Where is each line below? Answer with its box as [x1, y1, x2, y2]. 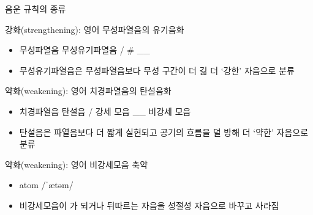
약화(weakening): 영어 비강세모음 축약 [5, 158, 148, 170]
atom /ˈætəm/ [19, 178, 74, 191]
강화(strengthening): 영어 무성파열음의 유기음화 [5, 23, 184, 35]
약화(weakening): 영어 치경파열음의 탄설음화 [5, 84, 172, 97]
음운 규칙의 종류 [5, 2, 66, 15]
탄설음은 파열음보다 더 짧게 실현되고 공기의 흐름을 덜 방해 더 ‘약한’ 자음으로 [19, 125, 309, 138]
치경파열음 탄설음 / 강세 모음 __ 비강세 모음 [19, 104, 191, 117]
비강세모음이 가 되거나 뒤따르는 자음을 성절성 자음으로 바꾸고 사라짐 [19, 199, 279, 211]
